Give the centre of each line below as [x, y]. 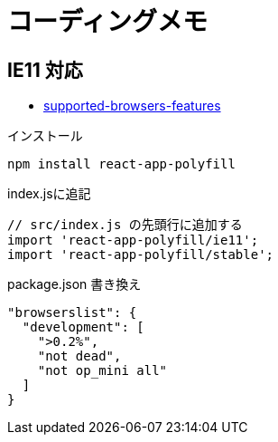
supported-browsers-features [132, 106]
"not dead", [79, 356]
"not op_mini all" [102, 371]
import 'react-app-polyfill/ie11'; [133, 240]
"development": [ [83, 327]
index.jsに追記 [49, 194]
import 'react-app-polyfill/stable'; [141, 255]
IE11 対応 [45, 70]
